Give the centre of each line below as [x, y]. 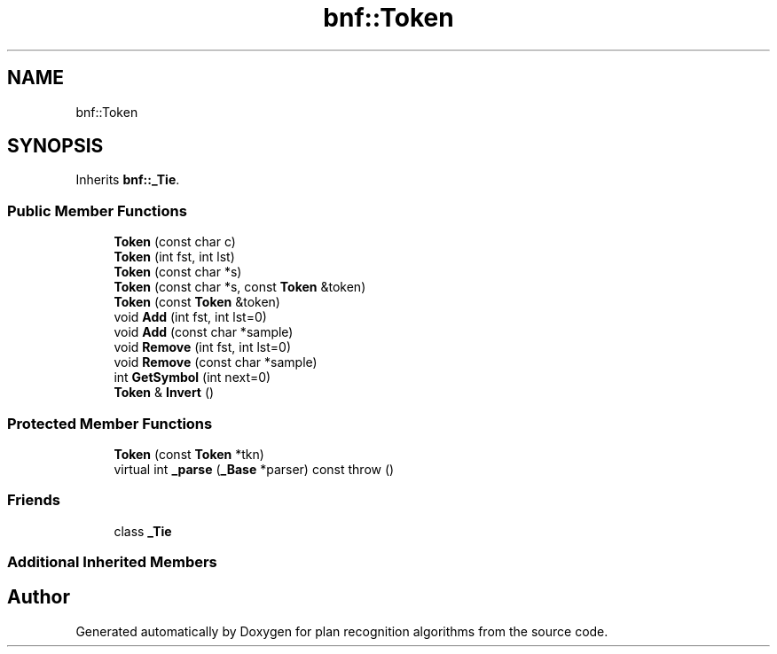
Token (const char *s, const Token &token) [240, 287]
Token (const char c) [175, 242]
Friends [34, 500]
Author [39, 597]
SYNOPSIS [55, 146]
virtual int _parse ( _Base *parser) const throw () [254, 469]
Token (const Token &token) [197, 302]
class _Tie [143, 531]
